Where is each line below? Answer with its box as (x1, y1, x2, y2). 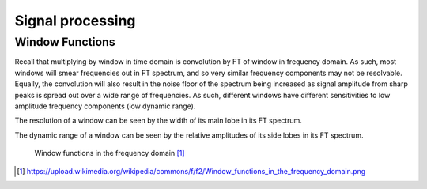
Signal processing (14, 12, 136, 29)
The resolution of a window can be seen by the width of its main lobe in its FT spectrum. (14, 115, 302, 126)
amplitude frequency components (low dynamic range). (14, 101, 196, 111)
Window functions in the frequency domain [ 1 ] (34, 149, 185, 158)
